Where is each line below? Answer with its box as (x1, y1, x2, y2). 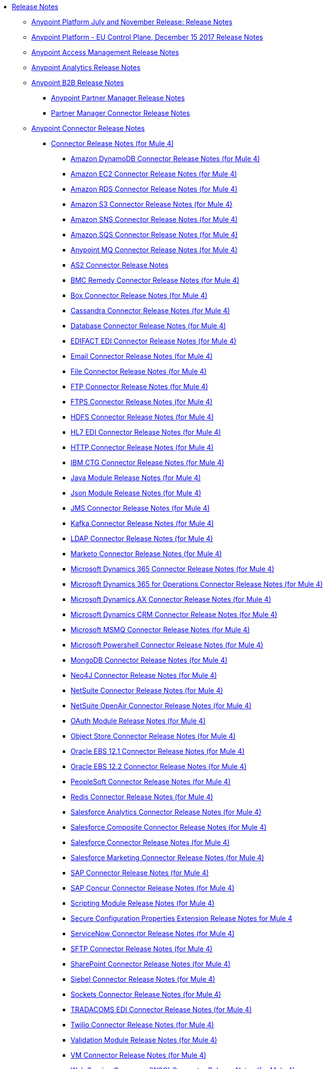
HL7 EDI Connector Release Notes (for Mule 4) (71, 428, 221, 436)
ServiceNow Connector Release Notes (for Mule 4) (71, 929, 235, 938)
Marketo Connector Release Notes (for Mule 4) (71, 549, 222, 558)
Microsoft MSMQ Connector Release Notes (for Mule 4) (71, 625, 250, 634)
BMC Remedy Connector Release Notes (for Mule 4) (71, 276, 240, 284)
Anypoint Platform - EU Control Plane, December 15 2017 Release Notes (31, 33, 263, 41)
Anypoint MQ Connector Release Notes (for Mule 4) (71, 246, 238, 254)
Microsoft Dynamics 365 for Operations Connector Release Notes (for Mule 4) (71, 580, 323, 588)
